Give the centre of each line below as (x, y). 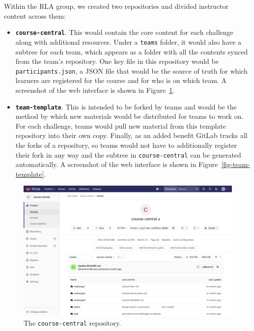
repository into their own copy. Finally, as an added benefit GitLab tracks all (131, 135)
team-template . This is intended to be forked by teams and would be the (126, 106)
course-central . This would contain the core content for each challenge (124, 32)
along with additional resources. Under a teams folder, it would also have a (128, 41)
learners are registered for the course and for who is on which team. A (121, 80)
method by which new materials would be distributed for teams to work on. (129, 116)
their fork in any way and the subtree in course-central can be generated (128, 154)
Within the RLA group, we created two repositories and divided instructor (116, 6)
